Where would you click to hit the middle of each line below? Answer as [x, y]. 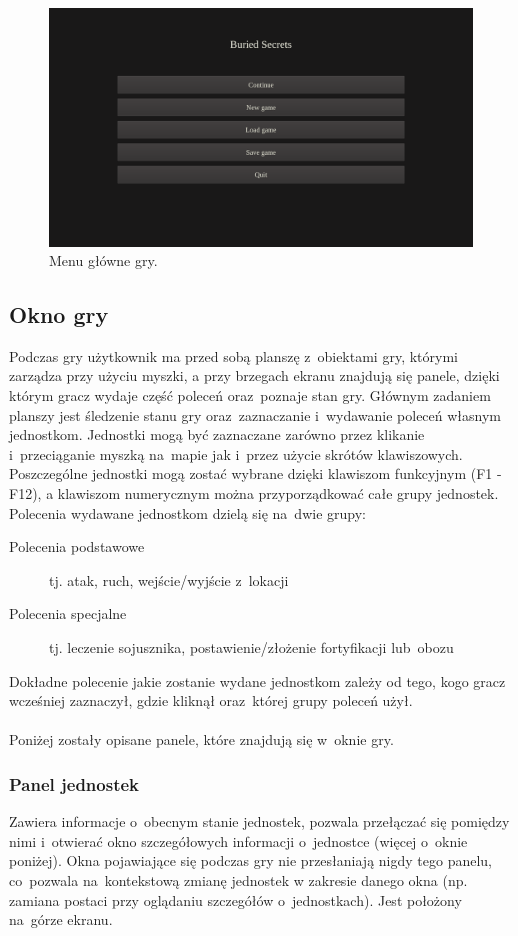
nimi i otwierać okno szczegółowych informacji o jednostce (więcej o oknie [238, 840]
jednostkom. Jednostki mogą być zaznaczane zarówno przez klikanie [217, 434]
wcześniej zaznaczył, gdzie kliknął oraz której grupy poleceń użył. [211, 700]
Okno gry [59, 314]
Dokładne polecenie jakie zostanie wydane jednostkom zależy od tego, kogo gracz [257, 680]
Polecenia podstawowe [77, 546]
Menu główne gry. [103, 260]
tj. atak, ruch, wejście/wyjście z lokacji [169, 579]
